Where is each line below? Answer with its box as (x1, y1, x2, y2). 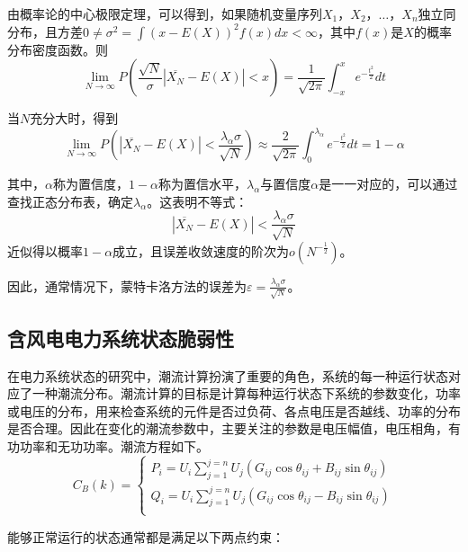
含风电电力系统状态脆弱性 (7, 324, 234, 352)
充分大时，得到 (30, 109, 119, 128)
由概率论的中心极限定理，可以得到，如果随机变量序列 (7, 4, 322, 22)
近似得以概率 (7, 241, 83, 260)
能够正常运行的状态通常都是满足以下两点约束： (7, 527, 284, 546)
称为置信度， (52, 174, 129, 193)
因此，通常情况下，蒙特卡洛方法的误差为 (7, 276, 247, 295)
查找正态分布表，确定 (7, 191, 133, 210)
